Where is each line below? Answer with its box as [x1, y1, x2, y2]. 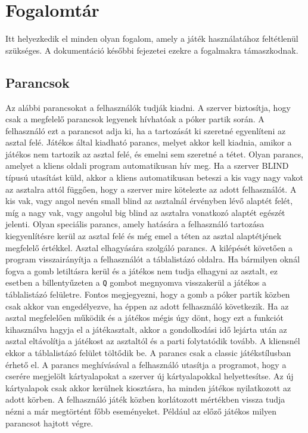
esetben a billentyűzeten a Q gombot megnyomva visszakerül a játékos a [5, 276, 266, 289]
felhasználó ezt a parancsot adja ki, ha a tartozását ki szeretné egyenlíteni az [5, 124, 286, 137]
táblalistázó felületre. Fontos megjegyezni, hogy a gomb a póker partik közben [5, 288, 290, 301]
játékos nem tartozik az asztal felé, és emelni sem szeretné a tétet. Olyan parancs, [5, 147, 304, 160]
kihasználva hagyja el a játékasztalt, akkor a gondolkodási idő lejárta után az [5, 323, 287, 335]
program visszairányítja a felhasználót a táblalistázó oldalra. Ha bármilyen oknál [5, 253, 300, 265]
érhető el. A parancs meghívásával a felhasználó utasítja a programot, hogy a [5, 358, 287, 370]
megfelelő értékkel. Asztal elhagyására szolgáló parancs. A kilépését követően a [5, 241, 293, 253]
